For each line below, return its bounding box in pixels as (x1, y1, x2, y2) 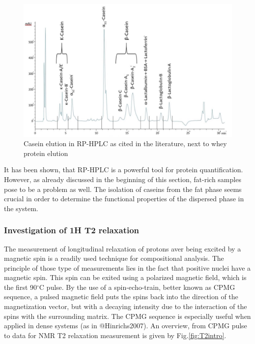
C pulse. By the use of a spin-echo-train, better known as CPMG (39, 281, 235, 292)
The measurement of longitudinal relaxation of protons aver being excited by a (4, 243, 241, 253)
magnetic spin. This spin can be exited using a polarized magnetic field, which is (4, 272, 247, 282)
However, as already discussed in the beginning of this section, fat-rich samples (4, 174, 241, 184)
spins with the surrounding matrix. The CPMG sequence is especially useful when (4, 311, 251, 321)
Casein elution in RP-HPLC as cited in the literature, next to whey (24, 138, 227, 149)
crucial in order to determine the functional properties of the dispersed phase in (4, 193, 244, 204)
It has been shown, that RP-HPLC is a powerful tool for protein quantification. (4, 164, 243, 175)
